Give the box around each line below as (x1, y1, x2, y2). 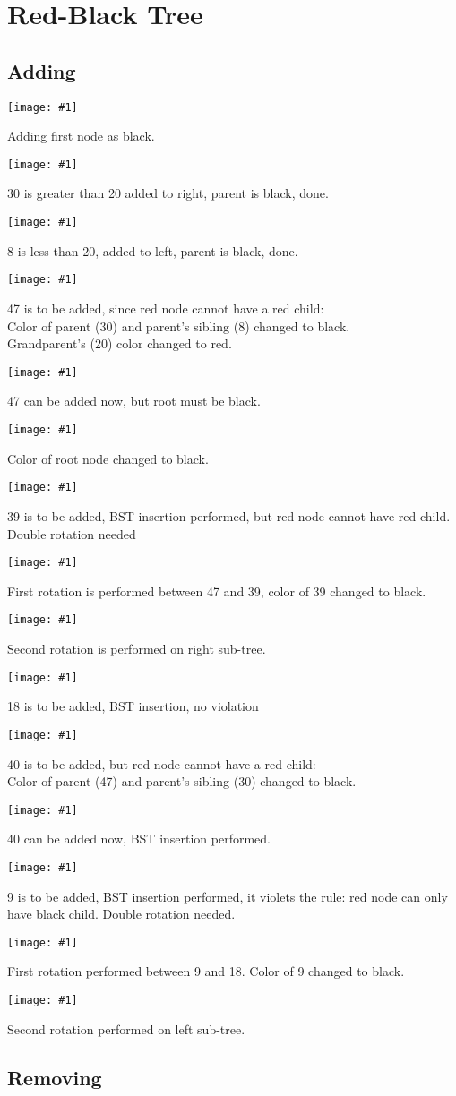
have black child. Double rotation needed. (7, 904, 236, 923)
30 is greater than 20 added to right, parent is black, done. (7, 184, 329, 202)
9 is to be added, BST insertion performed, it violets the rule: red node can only (7, 886, 448, 905)
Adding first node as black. (7, 126, 155, 145)
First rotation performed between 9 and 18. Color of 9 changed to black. (7, 962, 405, 980)
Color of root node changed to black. (7, 449, 209, 467)
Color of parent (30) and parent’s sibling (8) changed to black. (7, 316, 350, 335)
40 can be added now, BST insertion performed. (7, 829, 271, 848)
